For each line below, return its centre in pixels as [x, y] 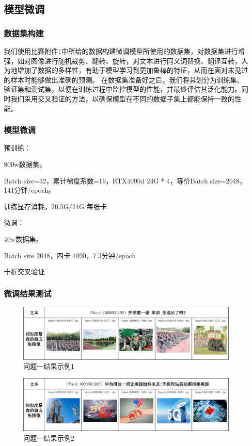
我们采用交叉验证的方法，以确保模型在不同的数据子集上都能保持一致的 [122, 98]
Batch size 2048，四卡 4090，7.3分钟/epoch [70, 255]
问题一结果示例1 [49, 366]
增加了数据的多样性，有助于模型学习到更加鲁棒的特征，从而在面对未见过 [133, 70]
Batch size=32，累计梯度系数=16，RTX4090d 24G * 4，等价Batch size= [115, 180]
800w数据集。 [25, 164]
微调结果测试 [28, 293]
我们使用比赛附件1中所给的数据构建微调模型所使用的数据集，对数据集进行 [121, 51]
